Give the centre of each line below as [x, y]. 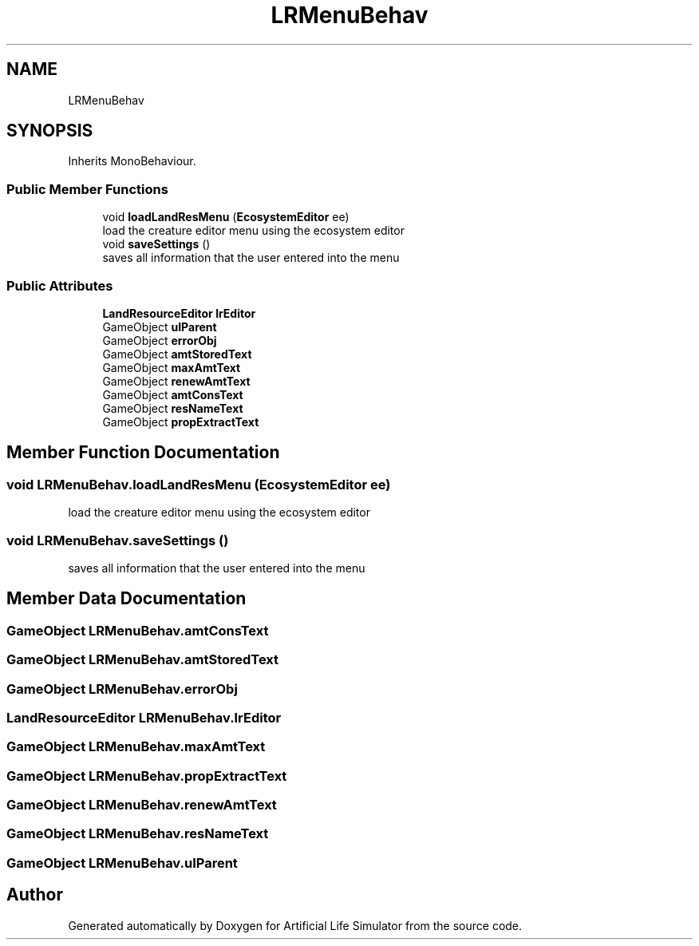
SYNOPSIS [50, 131]
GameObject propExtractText [181, 422]
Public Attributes [60, 285]
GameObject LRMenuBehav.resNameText [138, 834]
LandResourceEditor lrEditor [179, 313]
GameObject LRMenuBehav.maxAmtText [136, 747]
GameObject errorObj [160, 340]
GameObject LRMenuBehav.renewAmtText [142, 805]
